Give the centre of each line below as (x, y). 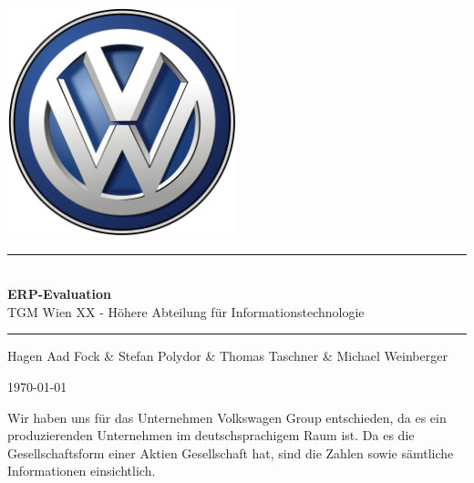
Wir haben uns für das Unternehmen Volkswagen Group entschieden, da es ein (227, 417)
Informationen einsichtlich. (82, 471)
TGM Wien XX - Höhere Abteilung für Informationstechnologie (186, 311)
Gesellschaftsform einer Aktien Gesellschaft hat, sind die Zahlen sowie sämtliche (231, 452)
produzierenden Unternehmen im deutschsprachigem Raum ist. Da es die (211, 435)
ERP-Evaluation (60, 294)
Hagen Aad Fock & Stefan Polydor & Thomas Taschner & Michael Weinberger (227, 356)
